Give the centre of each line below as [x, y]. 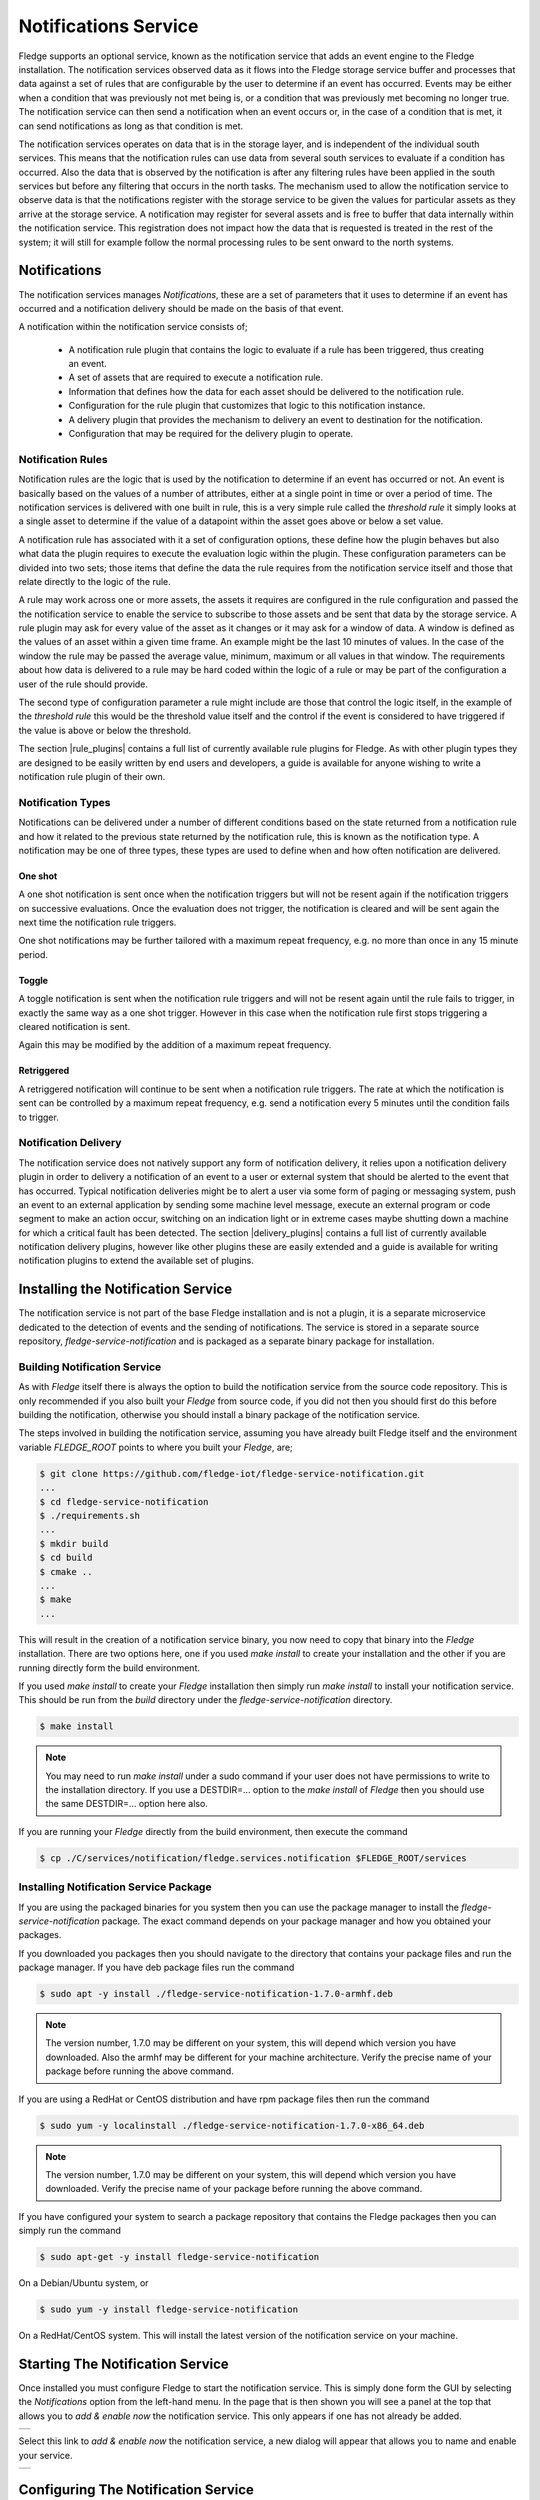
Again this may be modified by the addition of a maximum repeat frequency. [175, 1045]
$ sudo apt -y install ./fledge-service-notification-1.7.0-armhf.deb [216, 1994]
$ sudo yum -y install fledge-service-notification [169, 2309]
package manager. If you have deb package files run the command [156, 1967]
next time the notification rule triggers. [97, 922]
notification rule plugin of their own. [92, 776]
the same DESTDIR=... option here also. [127, 1804]
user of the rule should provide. [83, 684]
